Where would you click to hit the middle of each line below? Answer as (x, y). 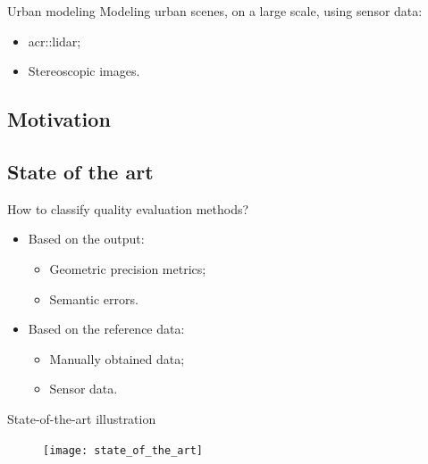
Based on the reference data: (106, 329)
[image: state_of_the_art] (123, 450)
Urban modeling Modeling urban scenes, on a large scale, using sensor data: (215, 11)
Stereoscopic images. (84, 71)
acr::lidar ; (55, 41)
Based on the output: (86, 239)
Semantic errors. (94, 298)
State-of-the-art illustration (82, 418)
